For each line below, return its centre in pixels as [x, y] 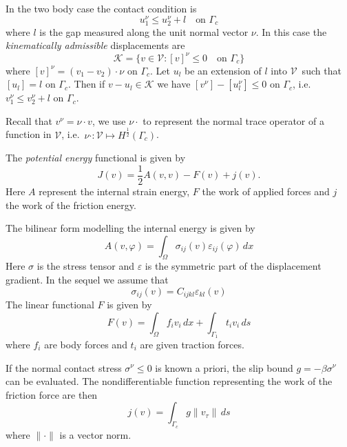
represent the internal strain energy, [114, 191]
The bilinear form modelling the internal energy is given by [130, 228]
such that [322, 70]
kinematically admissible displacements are [95, 45]
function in [29, 134]
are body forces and [86, 344]
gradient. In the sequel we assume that [87, 280]
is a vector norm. [95, 434]
